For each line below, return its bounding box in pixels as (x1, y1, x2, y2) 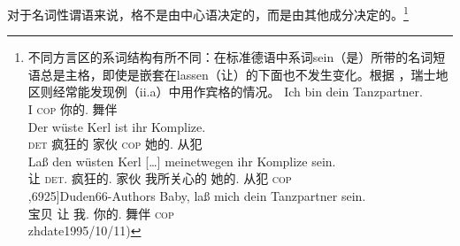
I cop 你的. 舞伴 (27, 100, 118, 119)
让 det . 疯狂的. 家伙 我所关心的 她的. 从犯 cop (27, 169, 292, 188)
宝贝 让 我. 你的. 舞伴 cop (27, 204, 174, 222)
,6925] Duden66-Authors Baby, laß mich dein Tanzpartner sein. (27, 187, 366, 204)
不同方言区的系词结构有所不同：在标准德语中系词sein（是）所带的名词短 (27, 48, 446, 66)
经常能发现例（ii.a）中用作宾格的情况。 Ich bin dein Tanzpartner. (52, 82, 423, 101)
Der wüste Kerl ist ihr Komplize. (27, 117, 206, 135)
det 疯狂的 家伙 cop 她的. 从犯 (27, 135, 203, 153)
